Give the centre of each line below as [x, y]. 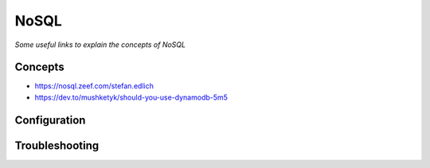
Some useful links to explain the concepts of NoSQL [100, 45]
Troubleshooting [57, 145]
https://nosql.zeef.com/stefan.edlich [94, 86]
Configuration [50, 120]
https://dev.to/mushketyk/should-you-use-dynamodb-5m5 [131, 97]
